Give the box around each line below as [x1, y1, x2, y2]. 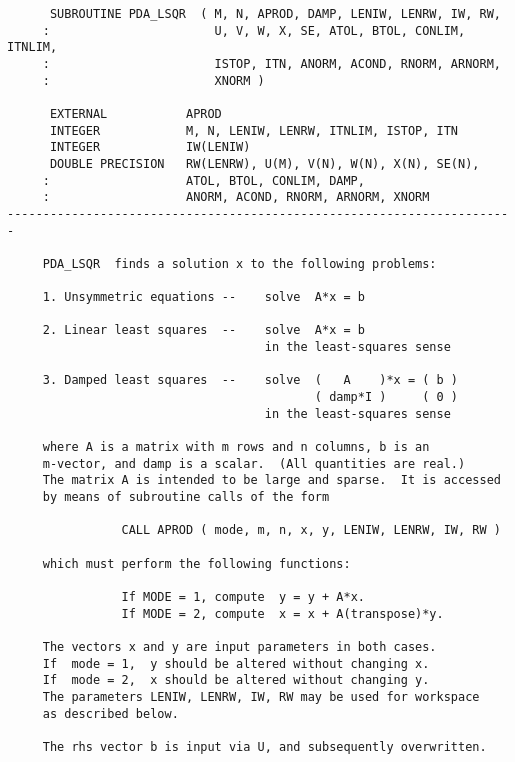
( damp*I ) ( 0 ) [314, 390, 459, 405]
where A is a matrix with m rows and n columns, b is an [42, 440, 430, 455]
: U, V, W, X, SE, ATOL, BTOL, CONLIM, [42, 23, 466, 38]
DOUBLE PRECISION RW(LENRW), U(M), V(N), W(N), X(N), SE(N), [49, 156, 480, 171]
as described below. [42, 706, 179, 721]
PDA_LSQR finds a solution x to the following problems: [42, 256, 437, 271]
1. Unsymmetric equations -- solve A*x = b [42, 290, 365, 305]
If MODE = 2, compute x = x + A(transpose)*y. [121, 606, 444, 621]
